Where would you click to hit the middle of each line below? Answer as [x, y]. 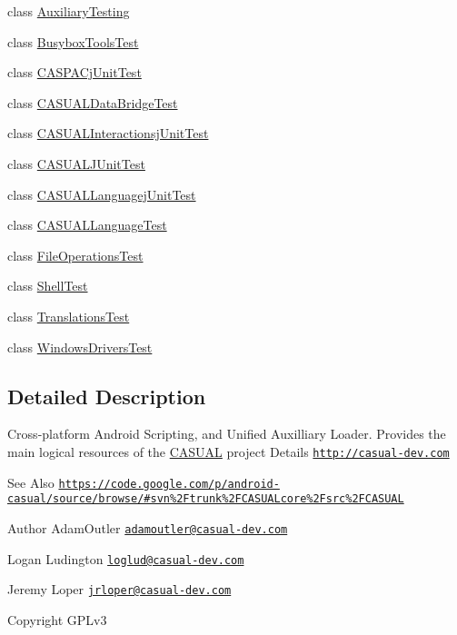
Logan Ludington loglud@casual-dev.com [126, 558]
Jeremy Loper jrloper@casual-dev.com [119, 589]
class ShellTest [48, 286]
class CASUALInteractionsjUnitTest [108, 133]
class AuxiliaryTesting [69, 11]
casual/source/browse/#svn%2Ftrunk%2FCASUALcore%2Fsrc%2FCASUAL [206, 499]
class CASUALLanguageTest [87, 225]
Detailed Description [107, 396]
